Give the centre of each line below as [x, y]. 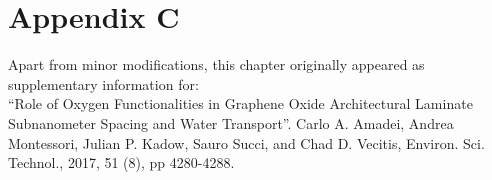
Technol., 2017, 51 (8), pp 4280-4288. [121, 162]
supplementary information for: [103, 83]
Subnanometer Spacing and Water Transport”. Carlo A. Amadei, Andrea [231, 122]
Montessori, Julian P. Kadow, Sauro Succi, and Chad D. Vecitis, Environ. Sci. [246, 142]
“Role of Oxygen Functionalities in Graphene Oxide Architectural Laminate [240, 103]
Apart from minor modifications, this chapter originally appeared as [216, 64]
